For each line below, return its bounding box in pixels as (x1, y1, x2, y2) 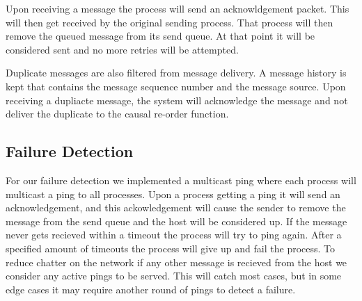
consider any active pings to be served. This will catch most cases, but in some (6, 268, 342, 283)
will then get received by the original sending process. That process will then (6, 15, 333, 29)
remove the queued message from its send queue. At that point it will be (6, 29, 315, 43)
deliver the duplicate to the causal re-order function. (6, 106, 229, 121)
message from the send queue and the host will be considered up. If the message (6, 213, 347, 228)
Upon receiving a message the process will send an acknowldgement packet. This (6, 1, 349, 15)
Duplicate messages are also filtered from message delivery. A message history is (6, 65, 347, 80)
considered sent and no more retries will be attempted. (6, 42, 239, 56)
